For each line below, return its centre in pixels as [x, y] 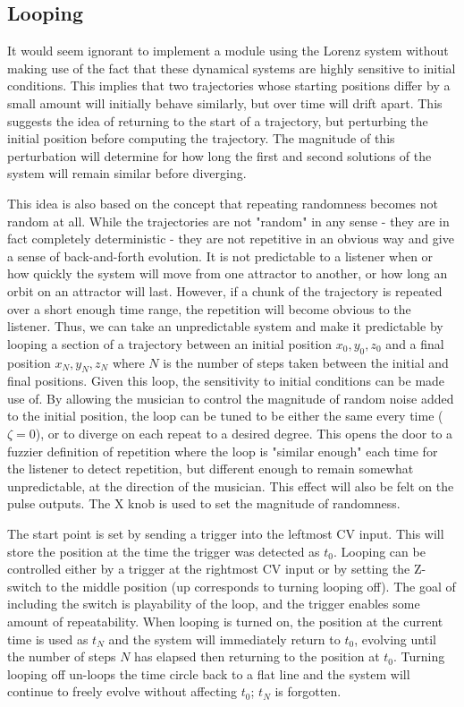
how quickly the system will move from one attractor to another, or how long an [228, 273]
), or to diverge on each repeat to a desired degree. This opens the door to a [244, 434]
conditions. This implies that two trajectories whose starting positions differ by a [229, 85]
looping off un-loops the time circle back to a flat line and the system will [209, 673]
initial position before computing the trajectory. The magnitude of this [201, 138]
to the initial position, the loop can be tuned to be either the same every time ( [225, 416]
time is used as [48, 639]
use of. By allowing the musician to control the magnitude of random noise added [231, 398]
